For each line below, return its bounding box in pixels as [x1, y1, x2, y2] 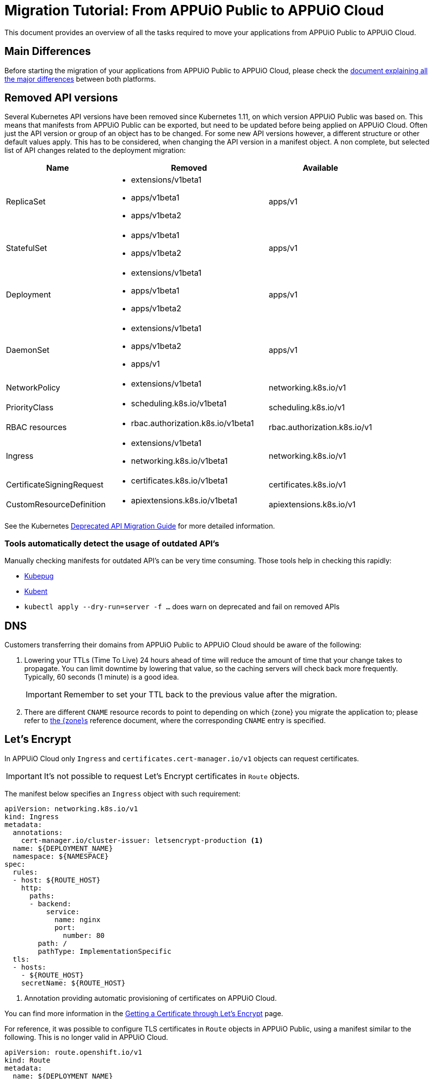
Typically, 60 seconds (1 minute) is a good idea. [24, 673, 179, 682]
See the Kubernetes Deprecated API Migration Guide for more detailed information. [4, 522, 275, 531]
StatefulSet [6, 243, 48, 253]
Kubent [24, 587, 48, 596]
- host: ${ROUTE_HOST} [12, 876, 100, 884]
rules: [12, 868, 38, 876]
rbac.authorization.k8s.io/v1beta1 [131, 418, 254, 429]
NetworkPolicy [6, 383, 60, 393]
